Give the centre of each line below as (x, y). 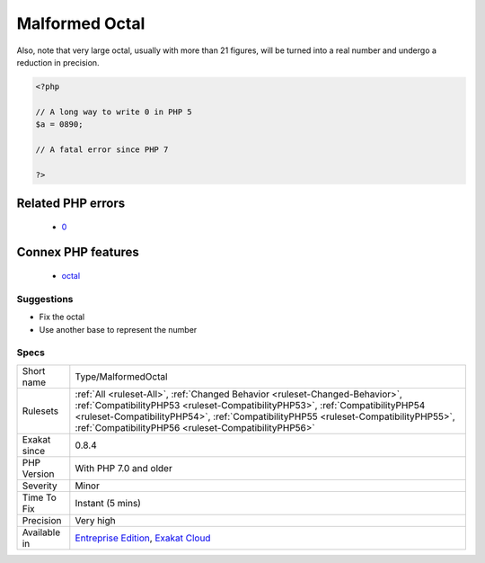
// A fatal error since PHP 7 (102, 149)
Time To (40, 497)
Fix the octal (62, 317)
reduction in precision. (58, 62)
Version (38, 474)
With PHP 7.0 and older (123, 468)
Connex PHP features (78, 252)
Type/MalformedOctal (121, 376)
